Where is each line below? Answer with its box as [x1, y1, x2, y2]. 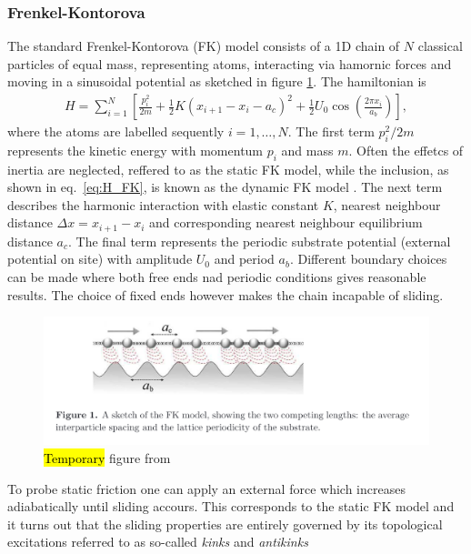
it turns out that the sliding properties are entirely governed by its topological [7, 514, 443, 533]
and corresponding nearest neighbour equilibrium [149, 213, 423, 232]
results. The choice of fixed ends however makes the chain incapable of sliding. [7, 285, 444, 304]
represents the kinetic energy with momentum [7, 140, 264, 159]
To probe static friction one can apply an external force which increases [7, 478, 406, 498]
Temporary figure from [44, 448, 171, 468]
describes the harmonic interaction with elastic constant [7, 195, 319, 214]
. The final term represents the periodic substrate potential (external [67, 231, 451, 250]
